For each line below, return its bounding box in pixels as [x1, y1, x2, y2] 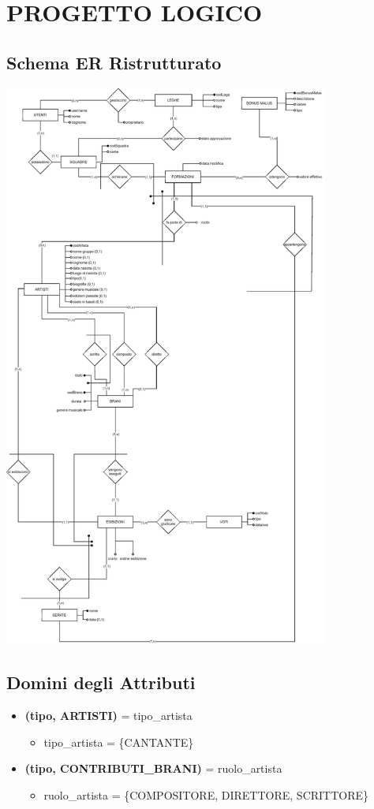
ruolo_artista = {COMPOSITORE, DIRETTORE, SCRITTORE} [43, 786, 369, 803]
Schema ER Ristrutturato [6, 50, 222, 74]
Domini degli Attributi [6, 670, 196, 695]
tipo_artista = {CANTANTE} [43, 733, 194, 750]
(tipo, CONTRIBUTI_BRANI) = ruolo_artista [24, 760, 282, 777]
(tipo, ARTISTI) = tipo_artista [24, 707, 193, 724]
